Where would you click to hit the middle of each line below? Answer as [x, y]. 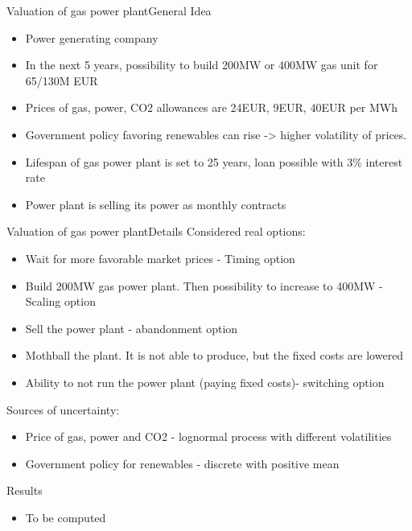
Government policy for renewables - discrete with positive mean [182, 463]
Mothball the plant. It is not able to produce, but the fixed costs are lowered [214, 355]
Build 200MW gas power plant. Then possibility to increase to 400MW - [204, 285]
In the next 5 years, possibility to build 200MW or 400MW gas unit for [202, 65]
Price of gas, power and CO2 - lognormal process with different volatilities [208, 436]
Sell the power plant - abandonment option [132, 328]
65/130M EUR [62, 80]
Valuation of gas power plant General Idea [109, 10]
